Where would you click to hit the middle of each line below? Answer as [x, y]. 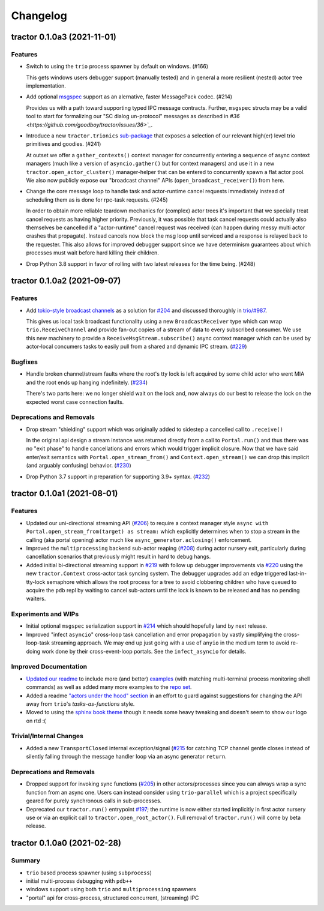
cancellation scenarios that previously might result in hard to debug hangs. [118, 557]
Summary [26, 861]
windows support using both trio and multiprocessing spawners [111, 889]
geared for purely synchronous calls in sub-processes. [94, 801]
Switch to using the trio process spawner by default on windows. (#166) [117, 67]
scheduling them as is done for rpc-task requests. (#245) [97, 200]
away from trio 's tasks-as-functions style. [80, 704]
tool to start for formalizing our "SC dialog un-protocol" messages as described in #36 [133, 116]
